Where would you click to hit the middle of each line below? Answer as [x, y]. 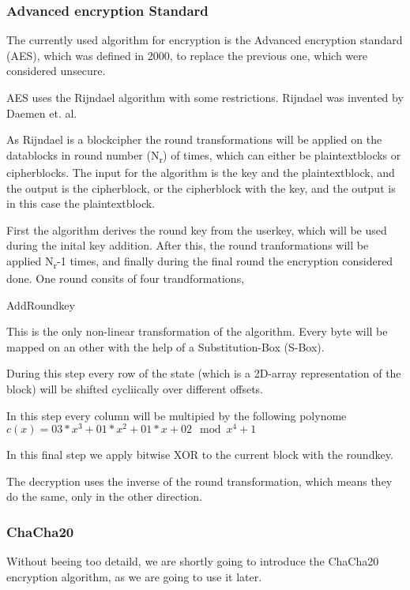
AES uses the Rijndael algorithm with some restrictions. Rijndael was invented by [205, 97]
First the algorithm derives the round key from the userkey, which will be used [197, 229]
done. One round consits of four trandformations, [126, 278]
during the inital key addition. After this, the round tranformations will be [188, 245]
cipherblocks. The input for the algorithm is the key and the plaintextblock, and [201, 172]
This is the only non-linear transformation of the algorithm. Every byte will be [197, 331]
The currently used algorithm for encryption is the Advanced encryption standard [205, 40]
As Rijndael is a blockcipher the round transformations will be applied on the [194, 139]
